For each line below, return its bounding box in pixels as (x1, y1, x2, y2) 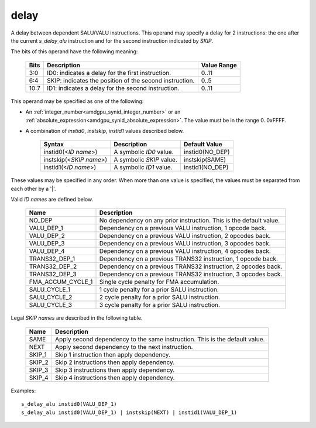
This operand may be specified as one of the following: (11, 97, 144, 105)
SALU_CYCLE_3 (29, 301, 73, 309)
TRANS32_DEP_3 (29, 270, 77, 278)
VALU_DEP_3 (29, 239, 65, 248)
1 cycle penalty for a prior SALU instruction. (99, 286, 219, 294)
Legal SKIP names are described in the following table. (11, 314, 143, 321)
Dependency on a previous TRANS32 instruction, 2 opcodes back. (99, 262, 283, 271)
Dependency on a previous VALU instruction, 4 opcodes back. (99, 247, 272, 255)
